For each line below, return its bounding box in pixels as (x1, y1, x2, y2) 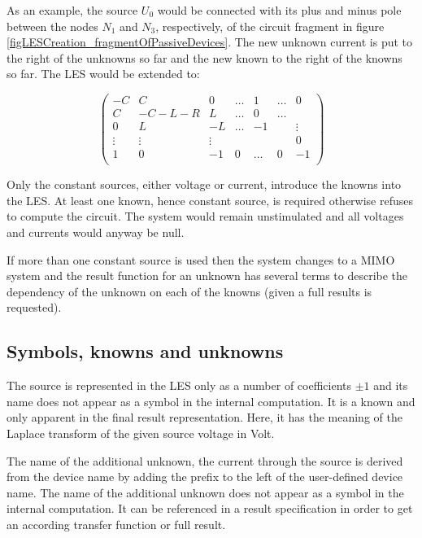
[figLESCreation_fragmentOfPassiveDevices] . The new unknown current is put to (7, 33, 413, 50)
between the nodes (7, 17, 98, 34)
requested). (7, 299, 62, 316)
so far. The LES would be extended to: (7, 65, 200, 82)
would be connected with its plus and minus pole (157, 2, 402, 18)
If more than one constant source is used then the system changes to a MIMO (7, 251, 395, 268)
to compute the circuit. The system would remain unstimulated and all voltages (7, 208, 404, 225)
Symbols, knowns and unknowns (7, 339, 284, 364)
